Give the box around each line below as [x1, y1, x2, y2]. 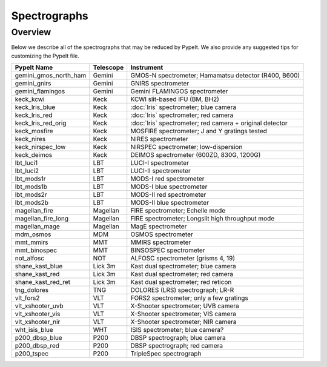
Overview [11, 27, 51, 38]
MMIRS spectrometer [130, 238, 191, 246]
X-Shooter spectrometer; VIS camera [130, 309, 236, 318]
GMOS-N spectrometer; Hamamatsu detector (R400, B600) [130, 71, 300, 80]
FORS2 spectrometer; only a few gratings [130, 294, 248, 302]
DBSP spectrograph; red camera [130, 342, 223, 350]
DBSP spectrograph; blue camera [130, 334, 226, 342]
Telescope [93, 64, 124, 72]
